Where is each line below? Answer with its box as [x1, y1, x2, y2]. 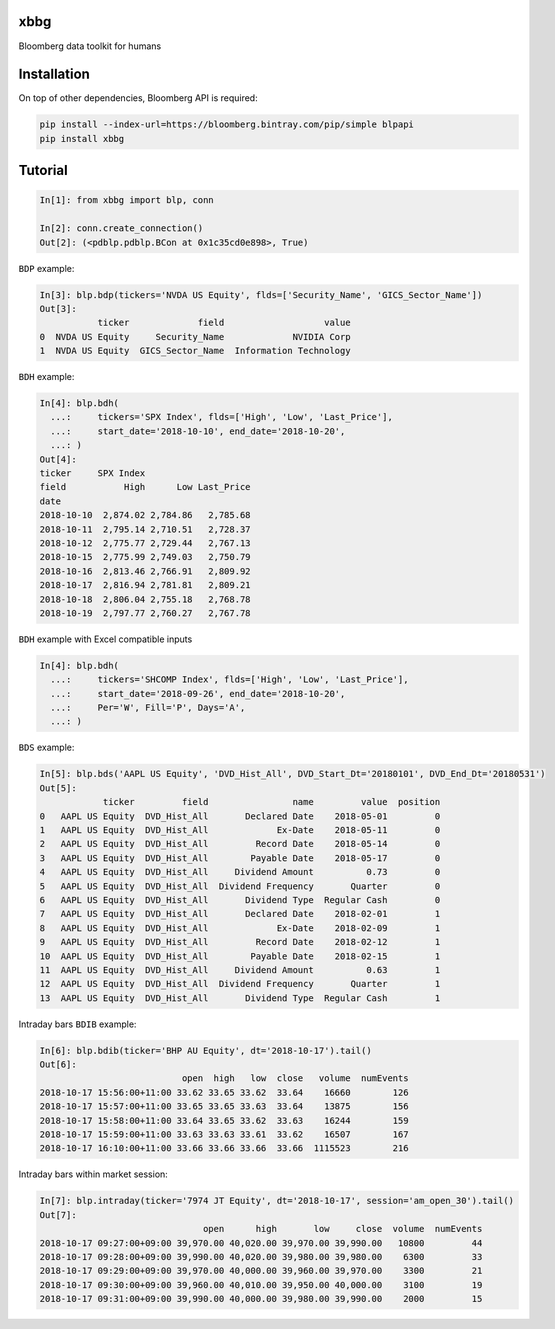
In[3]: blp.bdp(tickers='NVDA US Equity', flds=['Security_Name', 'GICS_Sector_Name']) [39, 289, 483, 300]
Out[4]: [39, 453, 77, 465]
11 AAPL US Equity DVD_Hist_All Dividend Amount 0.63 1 [39, 964, 441, 975]
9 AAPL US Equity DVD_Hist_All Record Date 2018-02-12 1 [39, 936, 441, 948]
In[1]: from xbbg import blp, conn [39, 195, 214, 206]
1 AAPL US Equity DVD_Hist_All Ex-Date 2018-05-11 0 [39, 824, 441, 835]
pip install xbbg [39, 133, 125, 144]
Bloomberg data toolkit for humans [18, 40, 162, 52]
